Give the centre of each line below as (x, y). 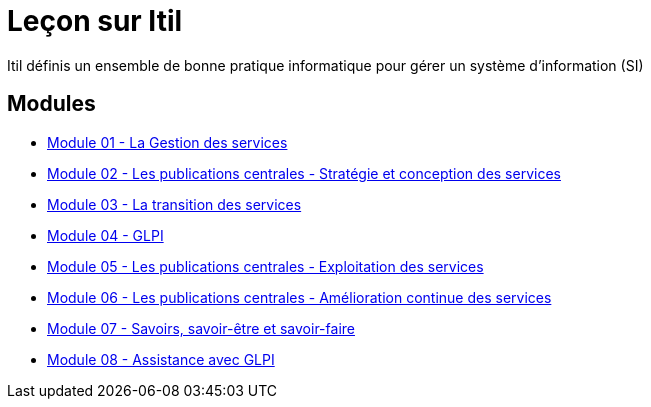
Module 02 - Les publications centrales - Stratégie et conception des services (304, 173)
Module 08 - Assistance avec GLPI (161, 359)
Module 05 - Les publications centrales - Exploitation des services (265, 266)
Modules (51, 104)
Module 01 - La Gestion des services (167, 142)
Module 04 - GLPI (105, 235)
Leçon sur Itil (95, 21)
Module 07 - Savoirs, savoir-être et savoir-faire (201, 328)
